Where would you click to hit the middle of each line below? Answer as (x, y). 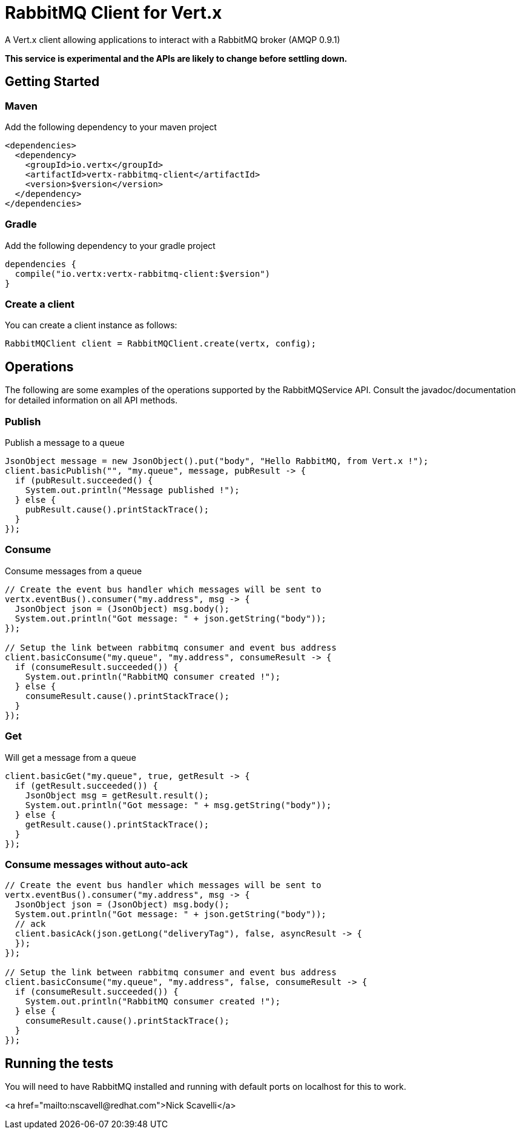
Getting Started (52, 82)
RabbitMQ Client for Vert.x (114, 13)
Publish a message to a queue (65, 443)
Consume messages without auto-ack (97, 864)
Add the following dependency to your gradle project (110, 245)
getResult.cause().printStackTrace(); (117, 824)
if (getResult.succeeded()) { (86, 785)
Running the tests (59, 1063)
